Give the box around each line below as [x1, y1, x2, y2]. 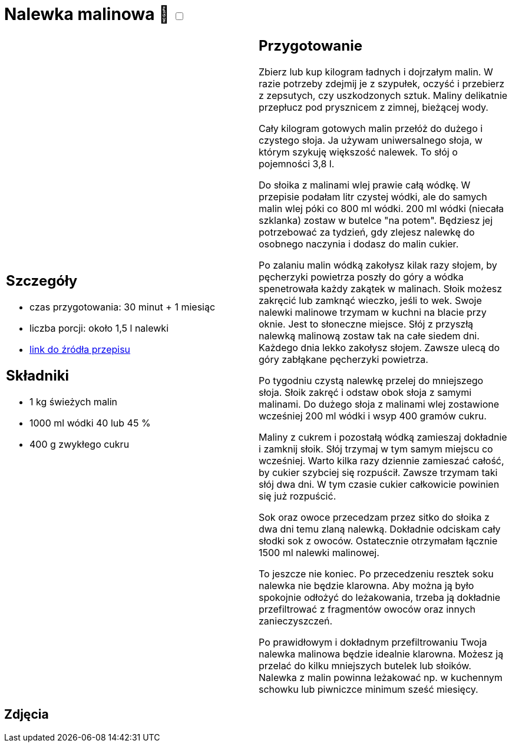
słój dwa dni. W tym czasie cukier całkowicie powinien [259, 478, 500, 490]
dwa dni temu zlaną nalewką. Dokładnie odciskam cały [259, 523, 501, 535]
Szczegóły [6, 272, 78, 290]
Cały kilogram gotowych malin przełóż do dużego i [259, 122, 483, 134]
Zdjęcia [4, 707, 49, 722]
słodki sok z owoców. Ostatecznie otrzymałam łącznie [259, 534, 498, 547]
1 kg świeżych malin [29, 396, 118, 408]
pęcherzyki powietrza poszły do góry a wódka [259, 270, 464, 283]
